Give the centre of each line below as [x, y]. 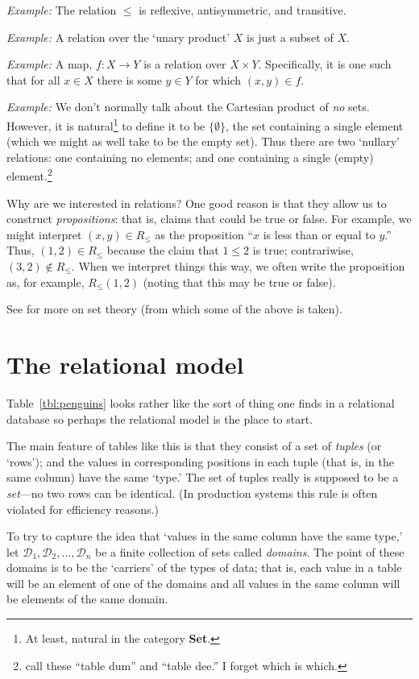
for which [218, 79]
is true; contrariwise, [303, 250]
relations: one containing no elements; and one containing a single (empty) [190, 157]
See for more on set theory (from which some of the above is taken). [174, 309]
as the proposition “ [204, 234]
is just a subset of [290, 37]
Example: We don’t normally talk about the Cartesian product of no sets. [188, 107]
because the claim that [163, 250]
